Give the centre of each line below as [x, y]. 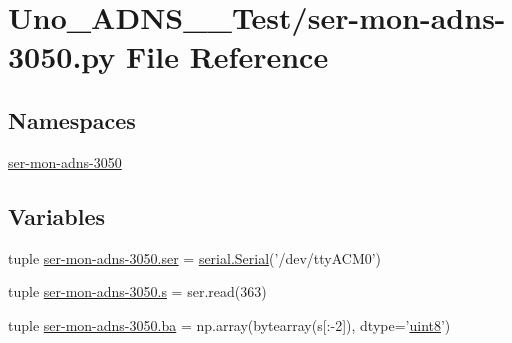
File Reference [227, 56]
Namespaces [72, 119]
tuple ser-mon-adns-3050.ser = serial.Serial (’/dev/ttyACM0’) [195, 257]
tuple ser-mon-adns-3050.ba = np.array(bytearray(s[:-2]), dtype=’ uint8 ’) [229, 324]
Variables [57, 215]
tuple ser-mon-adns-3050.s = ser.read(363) [137, 291]
